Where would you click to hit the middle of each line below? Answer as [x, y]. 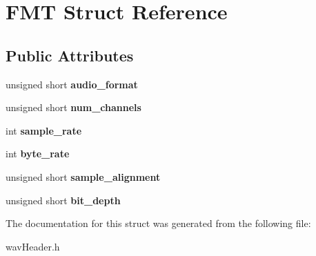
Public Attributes [70, 55]
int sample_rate [44, 130]
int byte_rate [38, 154]
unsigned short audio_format [72, 84]
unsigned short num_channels [73, 107]
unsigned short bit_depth [63, 200]
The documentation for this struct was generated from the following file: [158, 223]
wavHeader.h [33, 246]
